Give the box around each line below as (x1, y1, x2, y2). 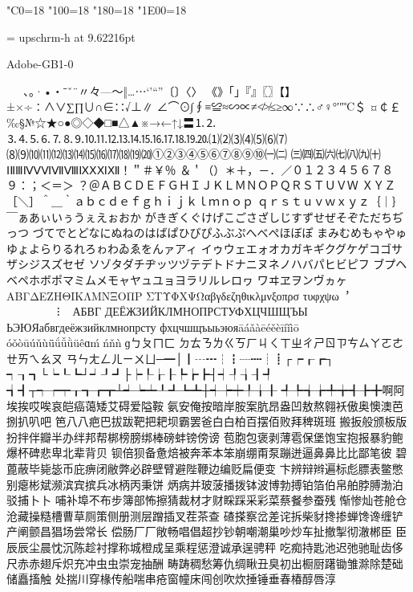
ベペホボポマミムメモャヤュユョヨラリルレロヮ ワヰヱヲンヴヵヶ (6, 271, 347, 288)
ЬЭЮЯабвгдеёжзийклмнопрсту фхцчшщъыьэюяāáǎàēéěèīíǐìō (6, 318, 299, 335)
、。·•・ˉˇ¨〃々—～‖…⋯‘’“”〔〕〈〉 (22, 82, 203, 99)
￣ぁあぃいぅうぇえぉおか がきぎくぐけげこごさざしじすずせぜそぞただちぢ (6, 208, 403, 225)
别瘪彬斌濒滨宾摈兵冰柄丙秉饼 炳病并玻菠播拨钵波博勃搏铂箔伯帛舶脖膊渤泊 (6, 476, 403, 492)
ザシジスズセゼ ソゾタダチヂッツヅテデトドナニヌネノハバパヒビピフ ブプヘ (6, 255, 407, 272)
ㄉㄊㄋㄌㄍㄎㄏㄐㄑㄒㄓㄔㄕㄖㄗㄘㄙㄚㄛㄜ (179, 334, 404, 351)
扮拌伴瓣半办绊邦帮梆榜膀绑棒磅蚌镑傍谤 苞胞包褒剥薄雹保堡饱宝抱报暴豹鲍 (6, 428, 403, 445)
